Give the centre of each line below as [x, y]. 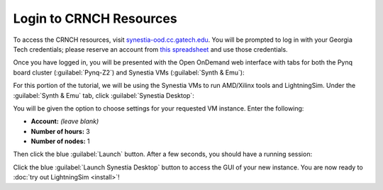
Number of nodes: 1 [60, 141]
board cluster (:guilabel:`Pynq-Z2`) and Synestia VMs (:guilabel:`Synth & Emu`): [129, 72]
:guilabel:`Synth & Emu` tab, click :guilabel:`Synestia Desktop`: [104, 95]
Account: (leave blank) [65, 121]
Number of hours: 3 [60, 131]
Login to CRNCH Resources [95, 18]
